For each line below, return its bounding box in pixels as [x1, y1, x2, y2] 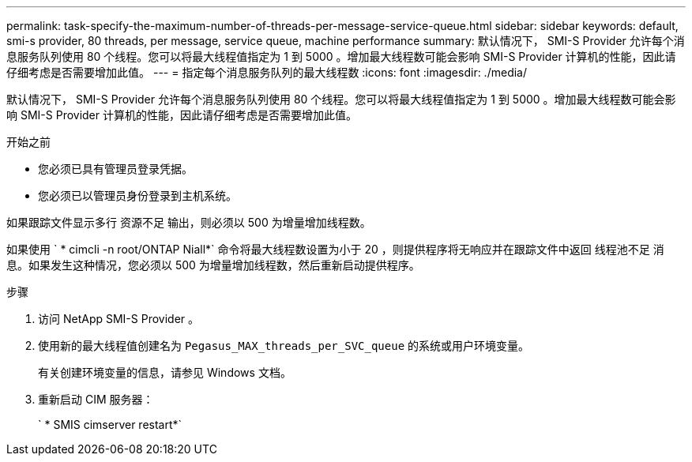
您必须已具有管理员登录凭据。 [38, 162, 193, 175]
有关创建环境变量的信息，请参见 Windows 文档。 [38, 366, 291, 379]
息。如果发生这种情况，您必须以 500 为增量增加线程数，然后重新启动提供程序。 [6, 258, 420, 272]
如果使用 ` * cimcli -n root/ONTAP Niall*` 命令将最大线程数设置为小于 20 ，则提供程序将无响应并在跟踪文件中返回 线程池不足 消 [6, 242, 664, 256]
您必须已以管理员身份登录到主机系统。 [38, 189, 237, 202]
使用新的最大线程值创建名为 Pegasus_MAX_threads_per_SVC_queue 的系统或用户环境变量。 [38, 339, 530, 352]
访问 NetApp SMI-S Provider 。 [38, 312, 200, 325]
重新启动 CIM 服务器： [38, 393, 154, 406]
